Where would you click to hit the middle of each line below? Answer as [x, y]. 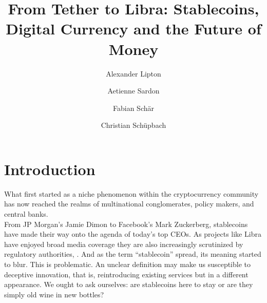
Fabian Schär [133, 108]
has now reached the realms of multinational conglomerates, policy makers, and [129, 204]
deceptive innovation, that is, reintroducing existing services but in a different [126, 274]
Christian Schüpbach [133, 125]
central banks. [26, 214]
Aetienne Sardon [133, 91]
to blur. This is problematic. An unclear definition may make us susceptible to [128, 264]
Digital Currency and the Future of [133, 29]
